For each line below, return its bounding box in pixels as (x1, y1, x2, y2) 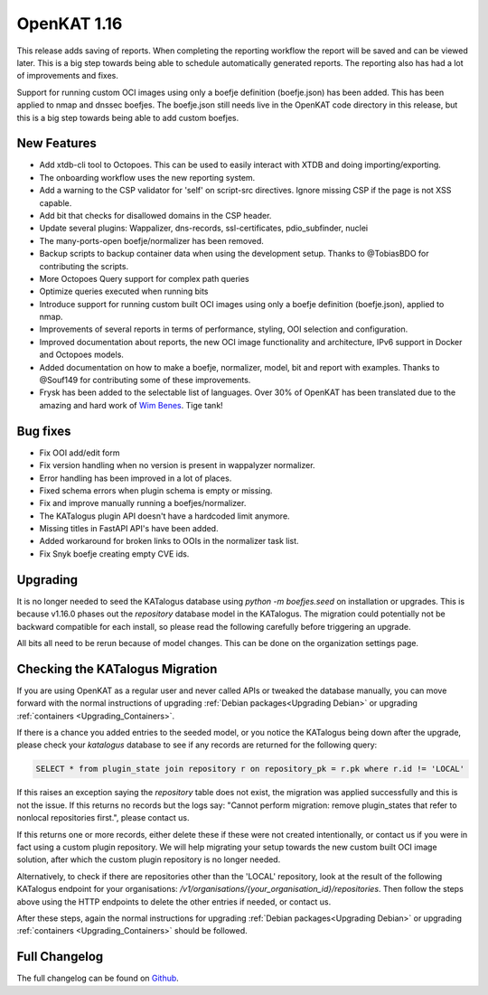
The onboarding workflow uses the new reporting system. (39, 172, 256, 183)
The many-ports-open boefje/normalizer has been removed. (39, 235, 264, 246)
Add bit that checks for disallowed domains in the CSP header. (39, 210, 272, 221)
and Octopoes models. (39, 349, 124, 361)
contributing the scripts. (39, 260, 129, 271)
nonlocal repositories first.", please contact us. (16, 812, 190, 823)
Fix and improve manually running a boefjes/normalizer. (39, 498, 247, 509)
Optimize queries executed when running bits (39, 286, 209, 297)
